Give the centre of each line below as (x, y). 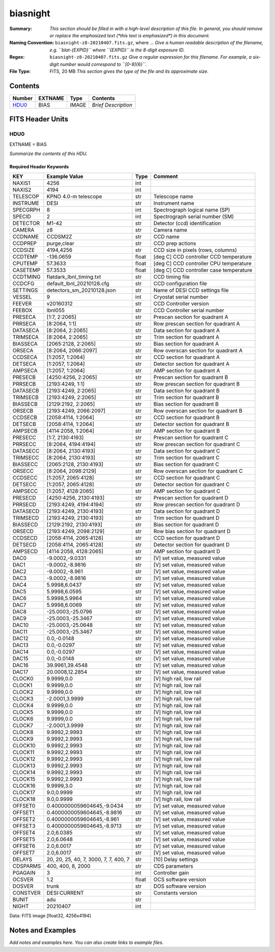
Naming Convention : (32, 43)
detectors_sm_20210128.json (81, 290)
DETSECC (24, 485)
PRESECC (24, 438)
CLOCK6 (23, 719)
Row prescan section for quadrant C (197, 444)
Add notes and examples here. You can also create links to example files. (87, 943)
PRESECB (24, 378)
